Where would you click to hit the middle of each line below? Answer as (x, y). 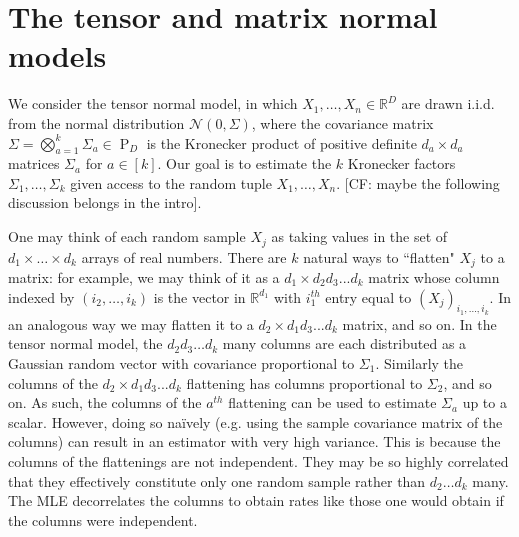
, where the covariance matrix (342, 122)
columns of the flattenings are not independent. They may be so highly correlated (258, 460)
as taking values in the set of (359, 236)
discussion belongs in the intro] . (105, 202)
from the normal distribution (96, 122)
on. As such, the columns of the (105, 402)
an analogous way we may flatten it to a (131, 323)
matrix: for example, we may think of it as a (144, 276)
